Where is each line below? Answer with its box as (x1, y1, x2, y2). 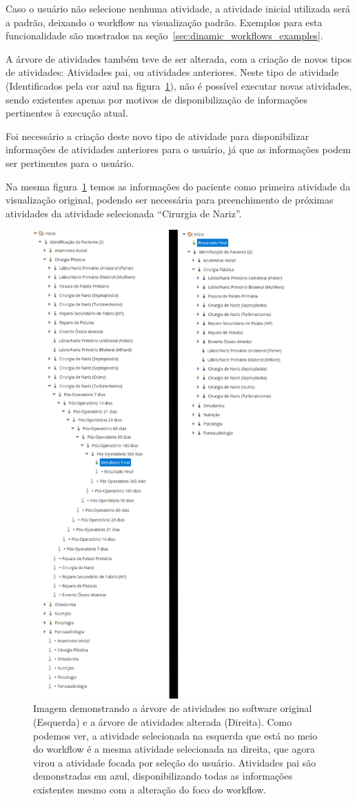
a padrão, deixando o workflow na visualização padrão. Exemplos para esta (6, 14, 323, 29)
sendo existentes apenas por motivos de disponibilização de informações (6, 92, 308, 106)
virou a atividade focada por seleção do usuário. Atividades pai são (33, 755, 316, 769)
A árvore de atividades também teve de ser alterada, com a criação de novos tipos (6, 51, 352, 66)
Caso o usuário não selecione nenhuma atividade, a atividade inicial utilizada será (6, 1, 351, 15)
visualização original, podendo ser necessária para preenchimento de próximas (6, 192, 334, 207)
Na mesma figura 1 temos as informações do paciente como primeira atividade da (6, 179, 351, 193)
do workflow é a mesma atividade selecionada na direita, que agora (33, 742, 315, 756)
